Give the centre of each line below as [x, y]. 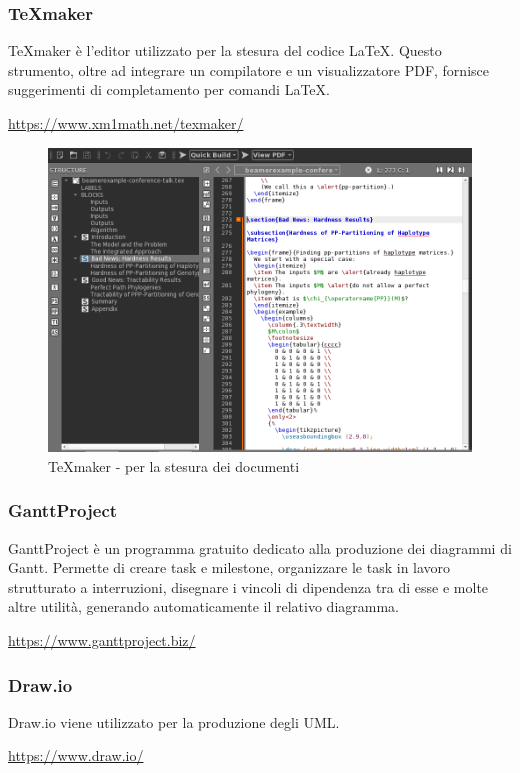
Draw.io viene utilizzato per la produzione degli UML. [174, 721]
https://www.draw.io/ [76, 755]
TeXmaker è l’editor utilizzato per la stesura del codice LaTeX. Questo [225, 50]
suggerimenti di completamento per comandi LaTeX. [169, 89]
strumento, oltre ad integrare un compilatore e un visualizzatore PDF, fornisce [248, 69]
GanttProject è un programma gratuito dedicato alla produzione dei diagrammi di [260, 547]
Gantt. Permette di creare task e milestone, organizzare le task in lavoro [229, 567]
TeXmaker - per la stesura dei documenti [174, 465]
